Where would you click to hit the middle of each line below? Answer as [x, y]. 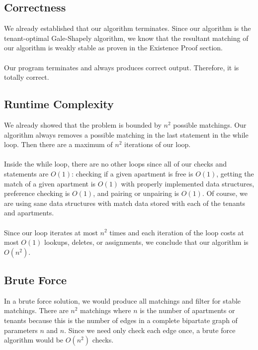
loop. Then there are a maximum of [58, 144]
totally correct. [27, 77]
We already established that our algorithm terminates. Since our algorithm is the [128, 28]
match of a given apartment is [50, 183]
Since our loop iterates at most [51, 232]
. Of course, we [225, 193]
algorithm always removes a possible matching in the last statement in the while [126, 134]
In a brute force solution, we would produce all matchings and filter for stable [123, 300]
